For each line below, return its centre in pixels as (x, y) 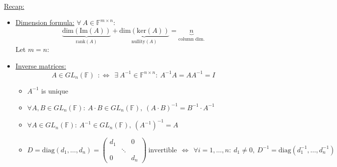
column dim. (192, 39)
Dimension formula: (45, 22)
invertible (163, 150)
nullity (138, 41)
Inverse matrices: (41, 65)
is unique (55, 90)
